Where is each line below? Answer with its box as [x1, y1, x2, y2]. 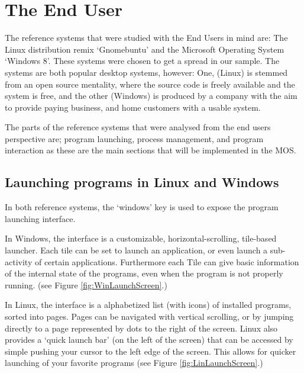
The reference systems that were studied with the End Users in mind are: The [5, 31, 288, 44]
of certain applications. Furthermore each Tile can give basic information [34, 255, 299, 268]
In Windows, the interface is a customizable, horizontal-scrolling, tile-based [5, 232, 277, 245]
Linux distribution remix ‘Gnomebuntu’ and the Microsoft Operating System [5, 43, 284, 55]
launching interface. [5, 212, 76, 224]
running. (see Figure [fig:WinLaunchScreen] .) [5, 278, 167, 291]
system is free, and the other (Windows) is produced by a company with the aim [5, 89, 297, 102]
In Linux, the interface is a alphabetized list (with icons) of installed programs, [5, 298, 292, 311]
